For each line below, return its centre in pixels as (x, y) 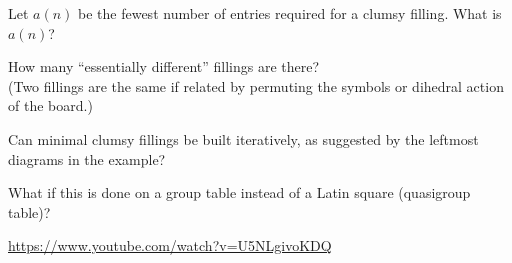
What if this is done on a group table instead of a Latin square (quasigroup (239, 192)
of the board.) (50, 105)
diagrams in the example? (87, 158)
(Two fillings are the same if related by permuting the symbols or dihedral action (256, 85)
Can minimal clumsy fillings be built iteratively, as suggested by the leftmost (243, 138)
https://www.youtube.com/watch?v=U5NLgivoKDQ (170, 245)
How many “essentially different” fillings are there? (164, 66)
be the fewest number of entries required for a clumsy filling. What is (290, 13)
